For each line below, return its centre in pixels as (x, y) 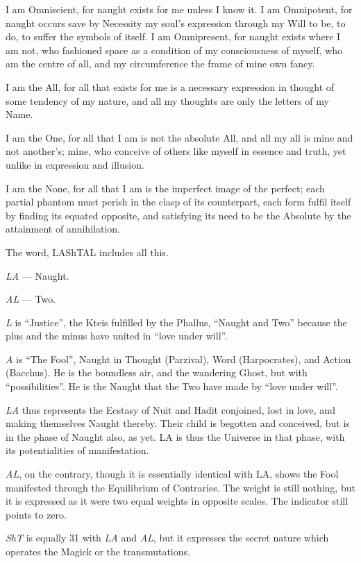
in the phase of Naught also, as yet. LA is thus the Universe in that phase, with (175, 436)
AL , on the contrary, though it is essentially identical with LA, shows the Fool (172, 474)
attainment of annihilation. (63, 229)
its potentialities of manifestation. (77, 450)
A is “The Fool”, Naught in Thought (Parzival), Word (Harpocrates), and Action (178, 359)
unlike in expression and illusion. (75, 164)
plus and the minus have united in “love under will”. (117, 336)
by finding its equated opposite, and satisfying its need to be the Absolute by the (178, 215)
